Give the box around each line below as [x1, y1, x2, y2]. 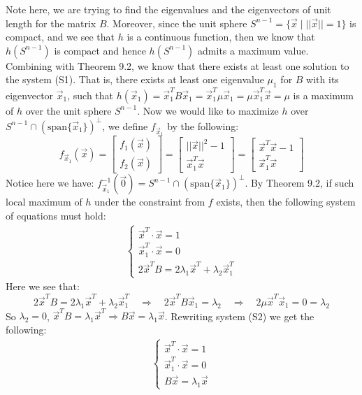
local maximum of [6, 194, 82, 209]
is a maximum [293, 87, 354, 102]
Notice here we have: [6, 175, 94, 190]
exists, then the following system [216, 194, 356, 209]
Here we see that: [6, 279, 80, 294]
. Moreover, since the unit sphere [106, 15, 247, 30]
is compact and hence [54, 43, 146, 57]
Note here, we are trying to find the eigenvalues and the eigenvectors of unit [6, 2, 331, 16]
